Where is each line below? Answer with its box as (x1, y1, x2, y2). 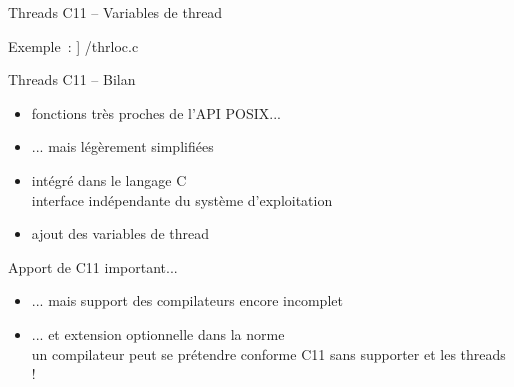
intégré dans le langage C (31, 169, 187, 190)
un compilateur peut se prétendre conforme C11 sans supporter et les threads (31, 343, 506, 364)
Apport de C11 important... (8, 256, 178, 277)
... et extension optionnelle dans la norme (31, 323, 285, 344)
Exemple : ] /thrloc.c (8, 35, 139, 56)
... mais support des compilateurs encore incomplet (31, 290, 343, 311)
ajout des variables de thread (31, 223, 209, 244)
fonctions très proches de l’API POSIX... (31, 102, 282, 123)
